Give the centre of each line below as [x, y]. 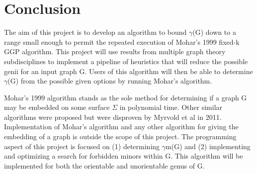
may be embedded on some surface [57, 107]
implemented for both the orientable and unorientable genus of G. [104, 165]
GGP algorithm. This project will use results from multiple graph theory [115, 51]
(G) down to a [214, 32]
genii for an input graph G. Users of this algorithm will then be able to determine [128, 71]
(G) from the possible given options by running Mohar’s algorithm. [110, 81]
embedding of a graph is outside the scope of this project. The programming [120, 136]
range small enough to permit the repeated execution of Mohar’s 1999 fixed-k [122, 42]
